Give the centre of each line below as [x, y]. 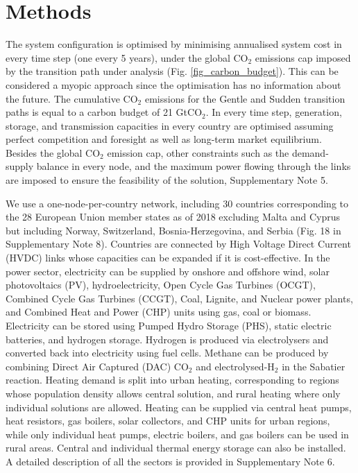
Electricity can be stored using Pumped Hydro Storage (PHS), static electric [169, 325]
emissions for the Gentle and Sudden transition [245, 98]
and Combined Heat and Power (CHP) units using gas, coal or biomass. [159, 312]
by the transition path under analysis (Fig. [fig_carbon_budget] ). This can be [172, 71]
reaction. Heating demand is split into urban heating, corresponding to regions [172, 380]
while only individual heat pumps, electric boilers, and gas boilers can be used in [177, 434]
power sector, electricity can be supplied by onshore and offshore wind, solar [168, 271]
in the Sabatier [314, 366]
